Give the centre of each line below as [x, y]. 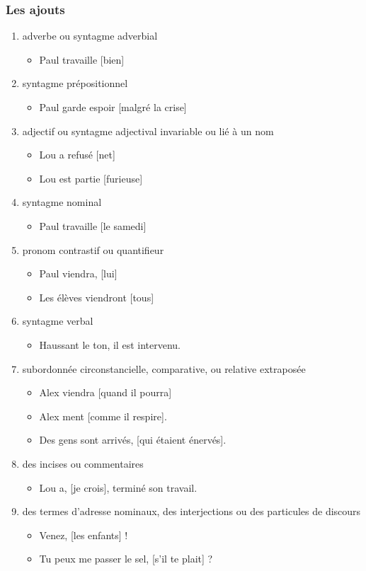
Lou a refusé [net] [77, 155]
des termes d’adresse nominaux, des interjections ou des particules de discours [191, 511]
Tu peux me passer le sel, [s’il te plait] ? [126, 559]
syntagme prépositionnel [75, 83]
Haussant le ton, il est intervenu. [110, 344]
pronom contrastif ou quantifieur [93, 249]
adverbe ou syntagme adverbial [90, 36]
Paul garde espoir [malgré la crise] [113, 107]
